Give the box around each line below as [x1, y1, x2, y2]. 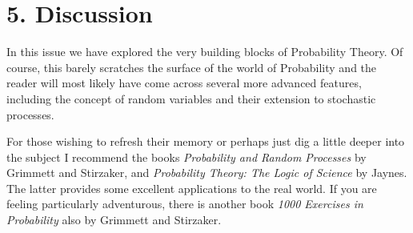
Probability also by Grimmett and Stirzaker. [6, 211, 222, 228]
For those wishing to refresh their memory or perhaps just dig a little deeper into [6, 133, 405, 150]
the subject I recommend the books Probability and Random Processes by [6, 148, 367, 165]
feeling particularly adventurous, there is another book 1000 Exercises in [6, 195, 363, 212]
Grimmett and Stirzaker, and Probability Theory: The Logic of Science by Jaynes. [6, 164, 407, 181]
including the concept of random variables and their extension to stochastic [6, 90, 376, 106]
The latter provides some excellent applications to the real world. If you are [6, 179, 377, 196]
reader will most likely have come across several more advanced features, [6, 74, 362, 91]
